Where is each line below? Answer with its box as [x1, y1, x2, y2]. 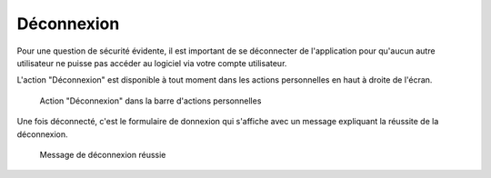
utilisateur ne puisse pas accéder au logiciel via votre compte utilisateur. [16, 57, 287, 68]
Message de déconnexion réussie [39, 149, 166, 160]
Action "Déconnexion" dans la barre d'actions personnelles [39, 95, 262, 106]
